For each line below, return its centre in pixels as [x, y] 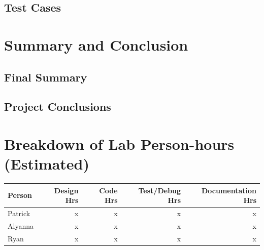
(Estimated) [47, 164]
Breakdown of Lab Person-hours [119, 143]
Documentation [229, 190]
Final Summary [46, 77]
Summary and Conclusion [96, 44]
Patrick [19, 213]
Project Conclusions [58, 107]
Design [66, 190]
